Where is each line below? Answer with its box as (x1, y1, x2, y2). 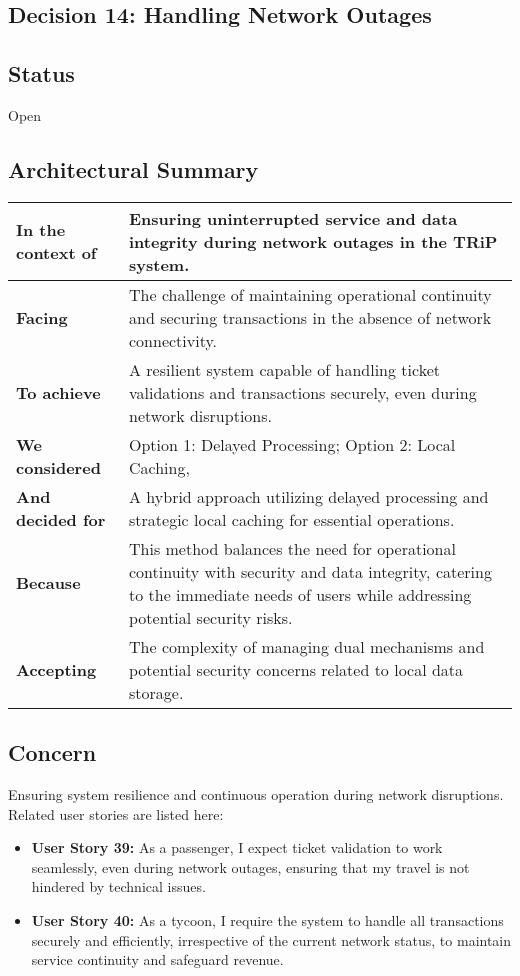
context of (16, 241, 97, 265)
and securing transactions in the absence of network (129, 305, 492, 329)
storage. (129, 680, 184, 704)
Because (16, 571, 81, 595)
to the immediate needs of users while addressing (129, 582, 472, 606)
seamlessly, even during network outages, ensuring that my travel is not (31, 856, 470, 877)
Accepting (16, 657, 97, 681)
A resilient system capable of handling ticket (129, 357, 440, 381)
